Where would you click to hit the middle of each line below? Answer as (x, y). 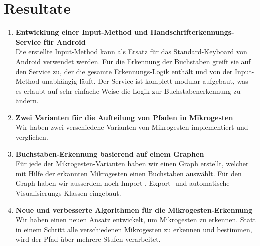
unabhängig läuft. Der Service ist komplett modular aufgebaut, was (145, 81)
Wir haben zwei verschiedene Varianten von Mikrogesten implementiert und (132, 127)
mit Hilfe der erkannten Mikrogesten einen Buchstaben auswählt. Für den (128, 173)
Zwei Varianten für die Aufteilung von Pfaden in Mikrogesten (124, 117)
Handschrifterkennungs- (192, 32)
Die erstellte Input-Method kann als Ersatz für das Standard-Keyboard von (131, 51)
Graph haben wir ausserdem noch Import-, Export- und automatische (122, 183)
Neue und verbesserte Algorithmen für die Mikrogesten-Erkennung (134, 210)
